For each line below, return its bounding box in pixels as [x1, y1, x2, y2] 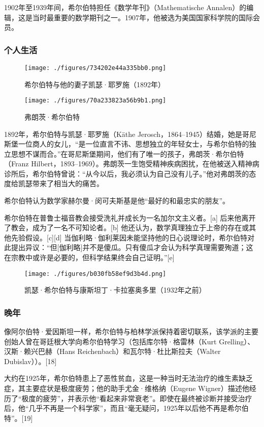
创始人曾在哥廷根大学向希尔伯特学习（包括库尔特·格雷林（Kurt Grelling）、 [4, 336, 255, 346]
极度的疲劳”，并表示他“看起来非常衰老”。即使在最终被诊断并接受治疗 [21, 393, 252, 403]
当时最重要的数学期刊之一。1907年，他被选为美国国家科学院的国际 [32, 12, 253, 22]
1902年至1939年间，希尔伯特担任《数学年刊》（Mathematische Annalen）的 [4, 2, 247, 12]
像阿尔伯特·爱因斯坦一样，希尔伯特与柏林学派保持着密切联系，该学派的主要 [4, 326, 258, 337]
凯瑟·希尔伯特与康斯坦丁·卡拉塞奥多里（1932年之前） [24, 284, 206, 295]
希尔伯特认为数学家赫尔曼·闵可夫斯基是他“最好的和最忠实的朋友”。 [4, 195, 230, 206]
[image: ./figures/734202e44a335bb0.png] [24, 64, 167, 72]
